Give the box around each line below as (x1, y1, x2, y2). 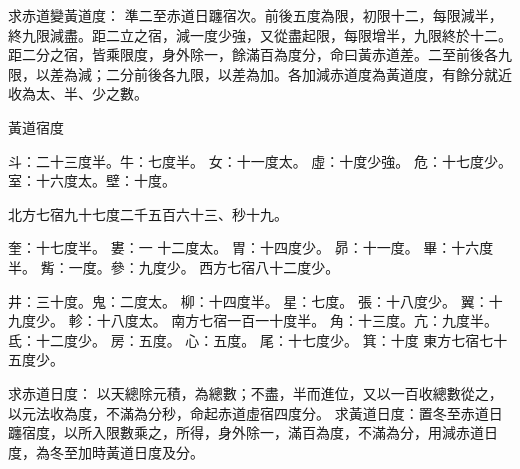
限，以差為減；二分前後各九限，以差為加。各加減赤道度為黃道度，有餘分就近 (8, 63, 512, 84)
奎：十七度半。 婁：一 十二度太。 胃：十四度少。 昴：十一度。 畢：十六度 (8, 237, 494, 258)
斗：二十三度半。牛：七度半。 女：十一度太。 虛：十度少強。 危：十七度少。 (8, 150, 512, 171)
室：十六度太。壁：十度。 (8, 170, 176, 191)
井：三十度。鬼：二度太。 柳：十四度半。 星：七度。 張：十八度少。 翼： (8, 290, 489, 311)
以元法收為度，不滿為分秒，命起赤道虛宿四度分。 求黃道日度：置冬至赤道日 (8, 402, 503, 423)
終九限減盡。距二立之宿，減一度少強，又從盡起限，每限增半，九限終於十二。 (8, 24, 512, 45)
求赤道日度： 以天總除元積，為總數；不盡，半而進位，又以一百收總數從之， (8, 382, 503, 403)
